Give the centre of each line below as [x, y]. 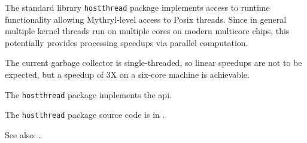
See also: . [23, 134]
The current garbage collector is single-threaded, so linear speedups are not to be [153, 63]
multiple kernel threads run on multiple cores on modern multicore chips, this [147, 31]
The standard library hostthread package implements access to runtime [137, 7]
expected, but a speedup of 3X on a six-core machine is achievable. [127, 74]
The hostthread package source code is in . [85, 115]
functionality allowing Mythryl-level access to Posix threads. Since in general [146, 19]
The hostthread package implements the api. [88, 94]
